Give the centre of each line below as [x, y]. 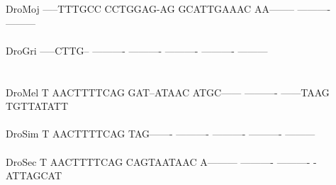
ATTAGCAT [34, 175]
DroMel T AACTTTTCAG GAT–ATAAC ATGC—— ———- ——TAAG [168, 92]
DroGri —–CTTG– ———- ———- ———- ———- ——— [137, 50]
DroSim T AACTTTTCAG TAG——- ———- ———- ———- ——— [161, 134]
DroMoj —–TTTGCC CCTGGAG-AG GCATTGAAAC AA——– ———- [168, 9]
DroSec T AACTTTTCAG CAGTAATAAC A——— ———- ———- [158, 161]
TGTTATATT [37, 106]
